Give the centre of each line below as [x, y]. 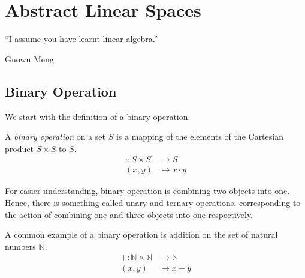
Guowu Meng [29, 59]
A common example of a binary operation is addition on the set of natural [141, 234]
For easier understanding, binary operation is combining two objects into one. [147, 191]
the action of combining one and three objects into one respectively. [129, 214]
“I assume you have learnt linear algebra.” [81, 39]
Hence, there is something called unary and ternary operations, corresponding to [153, 202]
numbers [20, 246]
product [19, 148]
